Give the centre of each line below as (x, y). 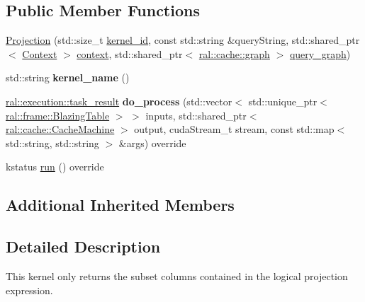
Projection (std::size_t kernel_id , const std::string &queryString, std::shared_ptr (183, 40)
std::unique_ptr (283, 101)
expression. (29, 290)
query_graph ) (320, 53)
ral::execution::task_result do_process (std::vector (119, 101)
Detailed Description (83, 246)
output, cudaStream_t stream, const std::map (234, 129)
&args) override (152, 143)
